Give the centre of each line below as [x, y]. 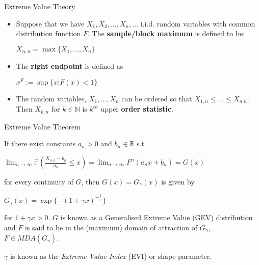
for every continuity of [39, 181]
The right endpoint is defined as [70, 66]
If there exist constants [40, 143]
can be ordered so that [157, 98]
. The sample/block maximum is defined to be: [166, 33]
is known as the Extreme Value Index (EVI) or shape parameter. [111, 256]
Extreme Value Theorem [42, 126]
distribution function [48, 33]
